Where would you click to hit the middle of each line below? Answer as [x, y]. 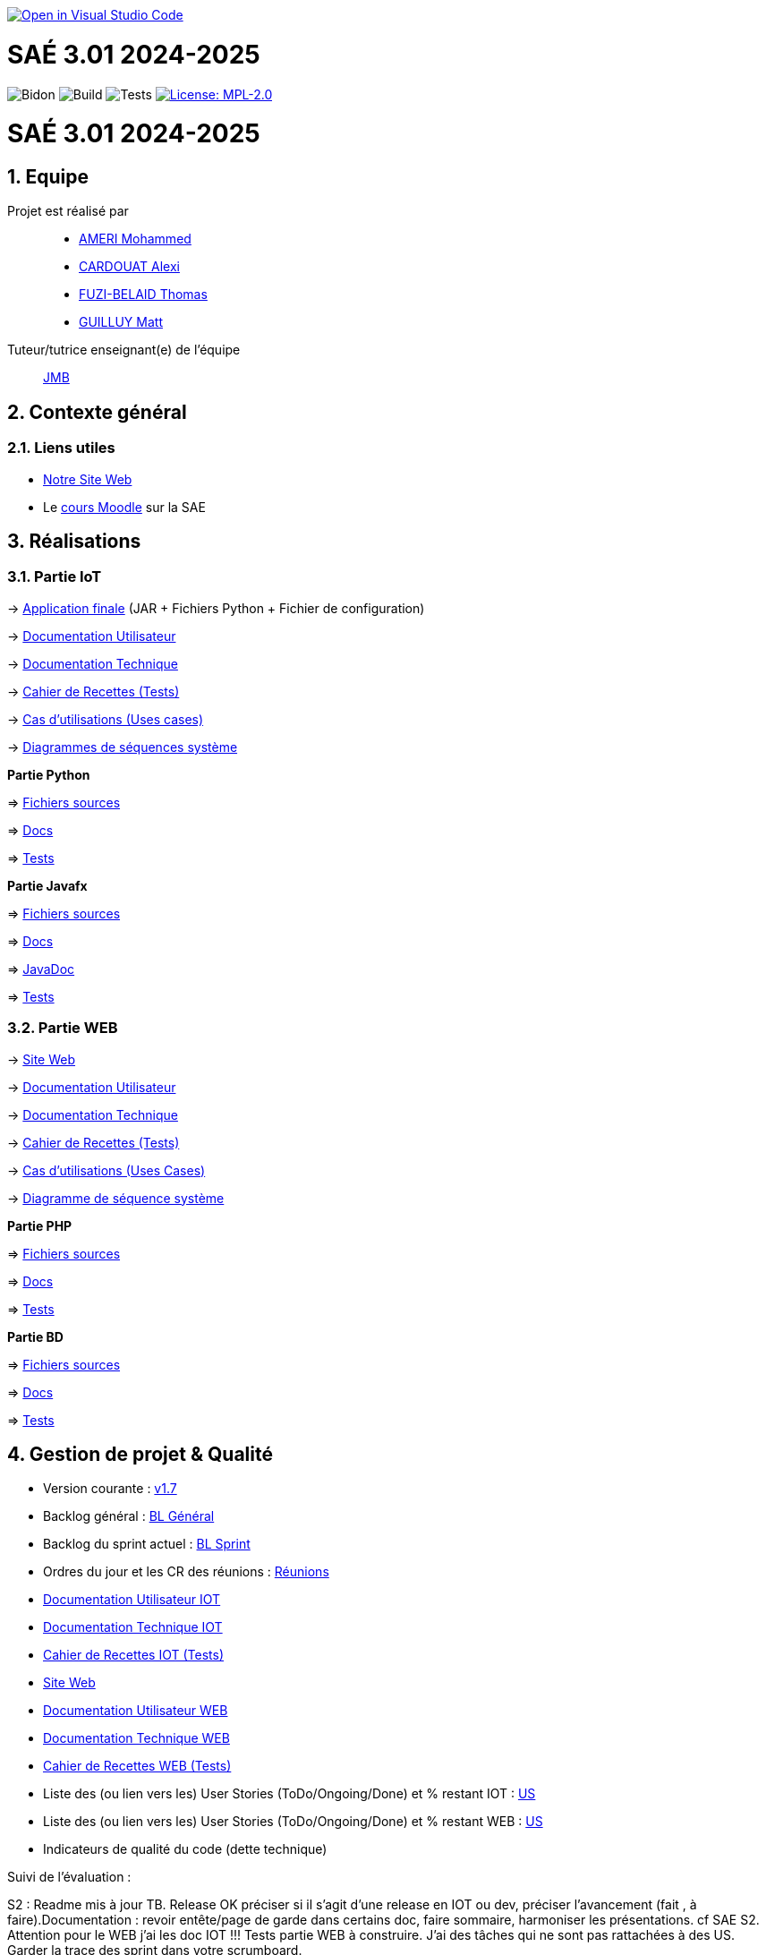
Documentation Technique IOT [133, 1627]
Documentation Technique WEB [136, 1738]
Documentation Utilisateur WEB [136, 1711]
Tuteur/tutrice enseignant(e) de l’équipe [124, 350]
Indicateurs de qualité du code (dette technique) [185, 1849]
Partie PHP [40, 1225]
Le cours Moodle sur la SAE [124, 507]
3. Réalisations [74, 542]
